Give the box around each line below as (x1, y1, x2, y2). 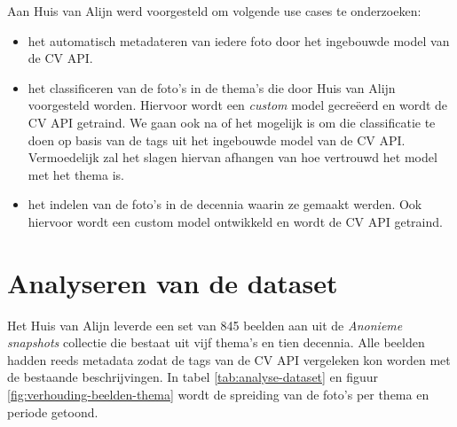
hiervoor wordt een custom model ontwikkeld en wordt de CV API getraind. (28, 212, 443, 230)
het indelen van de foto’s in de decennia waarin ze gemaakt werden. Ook (28, 195, 422, 213)
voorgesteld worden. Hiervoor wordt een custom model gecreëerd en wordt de (28, 96, 448, 114)
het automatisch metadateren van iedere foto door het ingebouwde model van (28, 31, 450, 50)
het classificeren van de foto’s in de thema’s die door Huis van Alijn (28, 78, 396, 97)
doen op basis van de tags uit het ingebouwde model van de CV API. (28, 130, 406, 149)
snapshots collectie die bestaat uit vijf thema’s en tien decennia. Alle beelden (7, 333, 425, 352)
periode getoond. (7, 402, 98, 421)
